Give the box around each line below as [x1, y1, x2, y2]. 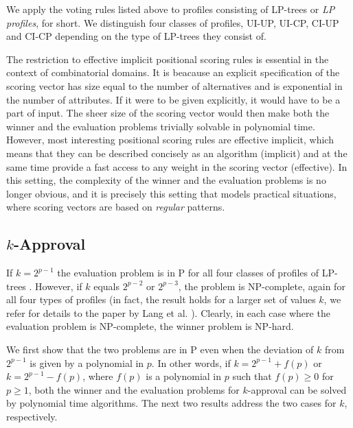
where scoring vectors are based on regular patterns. [6, 200, 225, 214]
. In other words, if [151, 355, 231, 370]
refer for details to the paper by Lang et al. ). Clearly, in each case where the [6, 305, 330, 320]
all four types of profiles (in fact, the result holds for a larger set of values [6, 292, 316, 307]
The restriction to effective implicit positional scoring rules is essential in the [6, 51, 329, 66]
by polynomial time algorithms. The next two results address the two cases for [6, 396, 337, 410]
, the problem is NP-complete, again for [178, 278, 345, 293]
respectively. [6, 409, 58, 424]
